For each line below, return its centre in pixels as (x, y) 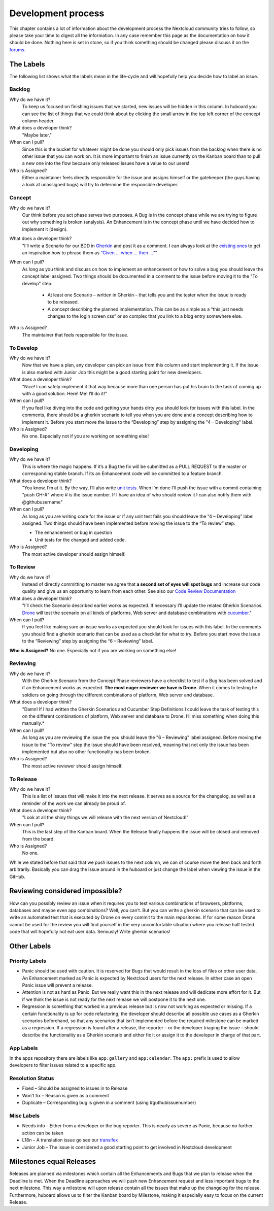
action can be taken (43, 1133)
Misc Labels (25, 1116)
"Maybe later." (37, 135)
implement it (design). (45, 229)
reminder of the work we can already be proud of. (74, 803)
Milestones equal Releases (53, 1162)
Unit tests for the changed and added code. (80, 540)
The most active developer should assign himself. (74, 554)
